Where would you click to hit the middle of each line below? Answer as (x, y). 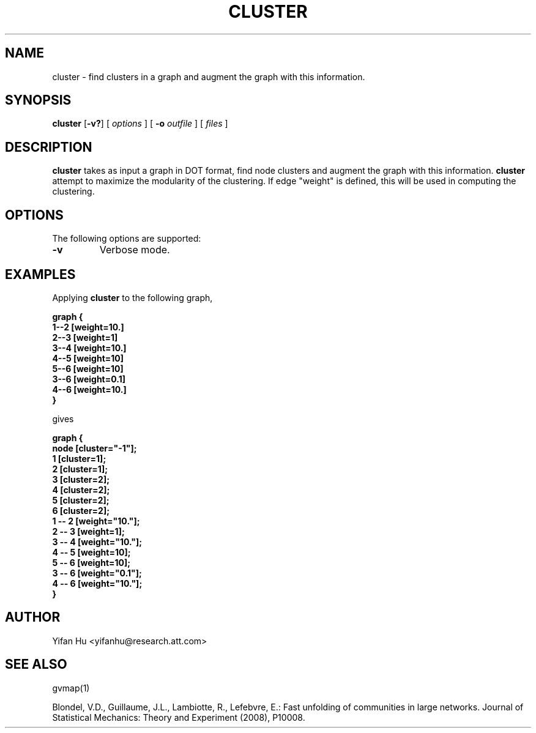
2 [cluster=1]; (80, 469)
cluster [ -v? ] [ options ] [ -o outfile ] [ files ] (140, 124)
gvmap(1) (71, 688)
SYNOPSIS (38, 100)
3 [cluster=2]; (81, 479)
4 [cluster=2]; (81, 489)
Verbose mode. (135, 250)
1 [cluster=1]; (79, 458)
